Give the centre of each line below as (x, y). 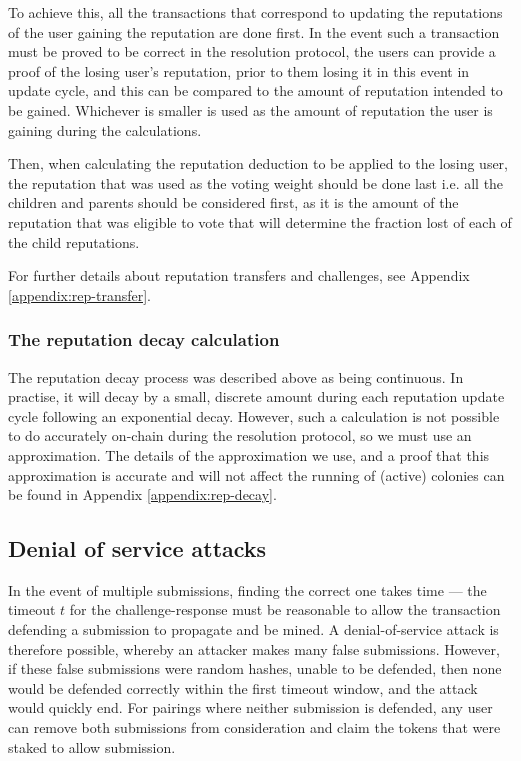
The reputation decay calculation (144, 339)
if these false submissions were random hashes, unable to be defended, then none (255, 668)
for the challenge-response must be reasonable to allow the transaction (285, 609)
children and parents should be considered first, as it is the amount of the (233, 202)
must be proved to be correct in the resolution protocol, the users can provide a (252, 51)
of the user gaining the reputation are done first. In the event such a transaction (254, 31)
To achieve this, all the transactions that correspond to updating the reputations (255, 12)
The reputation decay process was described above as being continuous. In (236, 376)
